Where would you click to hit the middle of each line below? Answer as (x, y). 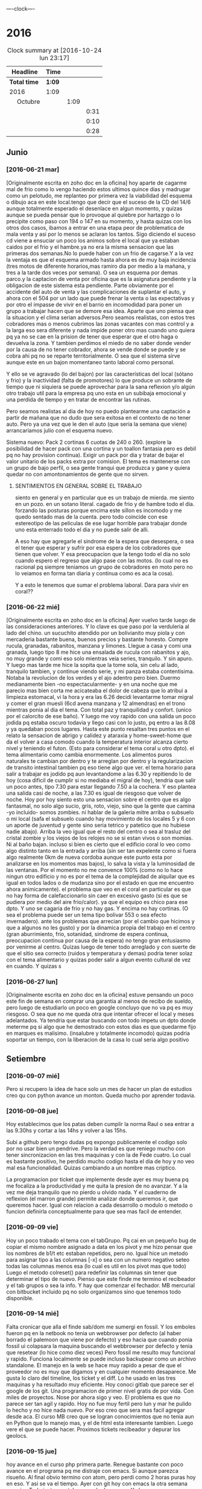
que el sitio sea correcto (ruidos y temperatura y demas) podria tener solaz (99, 953)
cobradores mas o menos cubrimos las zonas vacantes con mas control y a (100, 324)
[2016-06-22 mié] (33, 607)
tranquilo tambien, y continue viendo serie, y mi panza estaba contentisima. (100, 671)
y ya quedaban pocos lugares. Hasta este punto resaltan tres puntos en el (98, 729)
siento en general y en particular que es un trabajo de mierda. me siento (105, 498)
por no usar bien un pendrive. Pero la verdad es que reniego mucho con (96, 1149)
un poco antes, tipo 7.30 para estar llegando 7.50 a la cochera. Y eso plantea (101, 786)
